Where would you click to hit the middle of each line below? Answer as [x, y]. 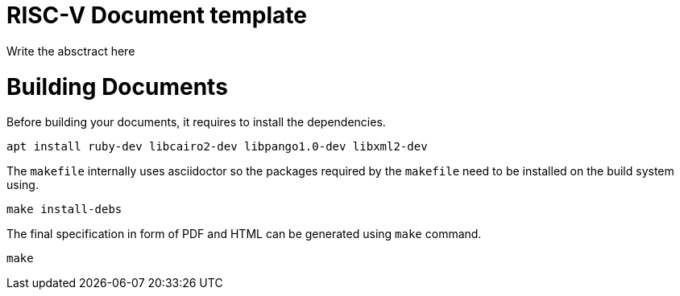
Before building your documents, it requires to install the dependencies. [196, 122]
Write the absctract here [71, 51]
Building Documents [117, 86]
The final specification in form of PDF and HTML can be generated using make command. [244, 234]
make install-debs [64, 210]
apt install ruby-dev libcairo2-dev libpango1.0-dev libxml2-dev [217, 147]
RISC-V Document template [157, 15]
